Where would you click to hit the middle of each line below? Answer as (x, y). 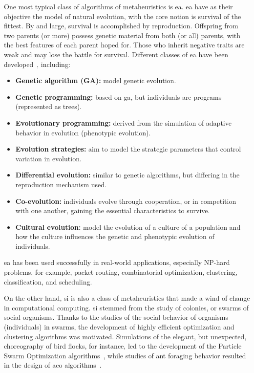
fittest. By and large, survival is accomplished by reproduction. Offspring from (121, 26)
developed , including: (37, 64)
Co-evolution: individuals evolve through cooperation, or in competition (126, 201)
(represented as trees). (49, 106)
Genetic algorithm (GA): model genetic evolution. (96, 80)
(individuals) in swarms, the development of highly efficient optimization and (119, 327)
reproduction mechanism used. (61, 184)
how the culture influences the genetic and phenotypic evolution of (115, 236)
